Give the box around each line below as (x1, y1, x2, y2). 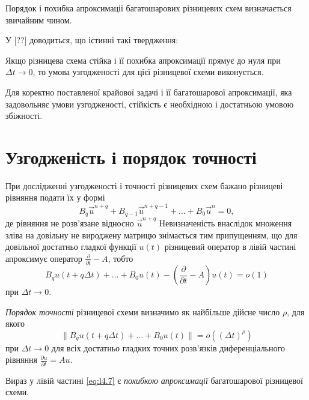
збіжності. (5, 109, 43, 122)
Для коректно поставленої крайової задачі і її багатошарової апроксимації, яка (5, 85, 292, 98)
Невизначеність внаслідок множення (159, 216, 292, 229)
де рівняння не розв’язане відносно (5, 216, 134, 229)
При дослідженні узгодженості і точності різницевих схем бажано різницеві (5, 179, 283, 192)
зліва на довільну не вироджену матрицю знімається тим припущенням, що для (5, 228, 298, 241)
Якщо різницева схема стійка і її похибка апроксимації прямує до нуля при (5, 53, 281, 66)
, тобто (108, 252, 133, 264)
